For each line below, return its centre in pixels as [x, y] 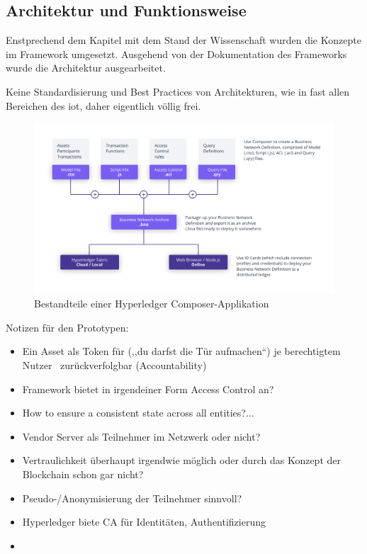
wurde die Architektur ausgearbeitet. [86, 68]
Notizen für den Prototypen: [67, 327]
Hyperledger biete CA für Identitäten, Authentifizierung [144, 522]
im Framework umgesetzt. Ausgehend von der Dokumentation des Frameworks [176, 53]
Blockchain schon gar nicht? [83, 474]
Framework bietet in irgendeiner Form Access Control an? [148, 389]
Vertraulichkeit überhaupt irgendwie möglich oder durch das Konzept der [181, 460]
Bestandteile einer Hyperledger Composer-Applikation [152, 304]
